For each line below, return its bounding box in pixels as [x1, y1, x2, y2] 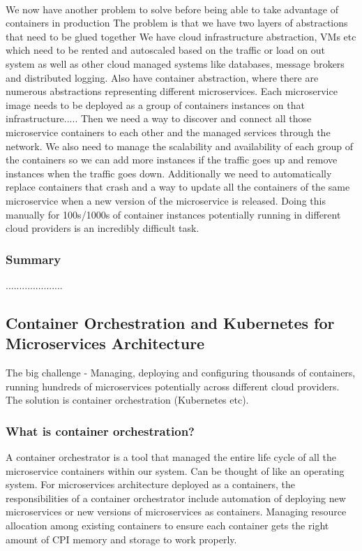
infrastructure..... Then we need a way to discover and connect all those [6, 111, 312, 126]
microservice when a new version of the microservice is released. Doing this [6, 193, 326, 207]
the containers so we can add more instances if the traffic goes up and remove [6, 152, 338, 167]
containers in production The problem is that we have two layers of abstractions [6, 15, 348, 30]
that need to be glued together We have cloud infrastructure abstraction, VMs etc [6, 29, 356, 43]
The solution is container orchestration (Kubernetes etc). [6, 392, 249, 407]
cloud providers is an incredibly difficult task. [6, 221, 199, 235]
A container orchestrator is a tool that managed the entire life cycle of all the [6, 450, 336, 464]
